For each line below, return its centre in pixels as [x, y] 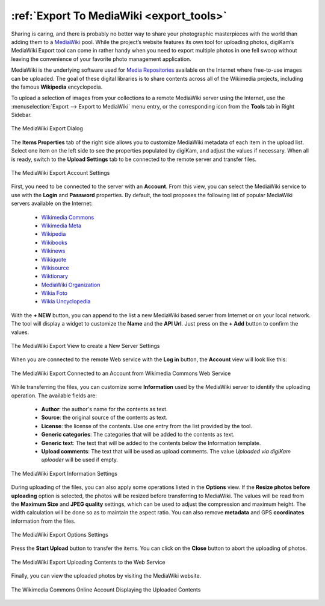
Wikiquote [54, 259]
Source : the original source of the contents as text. [104, 418]
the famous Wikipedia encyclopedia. [57, 87]
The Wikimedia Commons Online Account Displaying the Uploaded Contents [106, 589]
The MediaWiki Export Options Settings [60, 535]
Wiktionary [55, 276]
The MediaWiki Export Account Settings [60, 173]
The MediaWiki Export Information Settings [64, 473]
